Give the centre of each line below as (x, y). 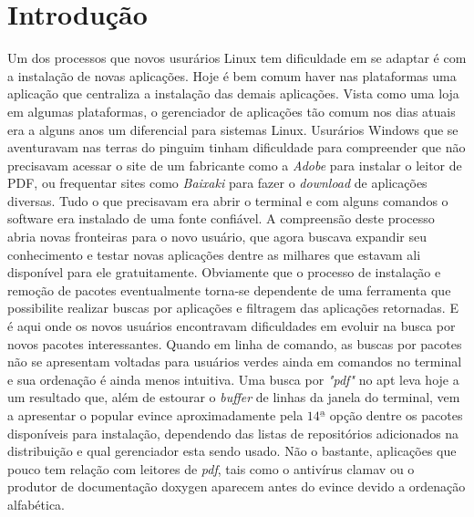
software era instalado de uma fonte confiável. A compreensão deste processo (221, 218)
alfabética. (36, 504)
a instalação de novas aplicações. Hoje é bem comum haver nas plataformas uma (232, 75)
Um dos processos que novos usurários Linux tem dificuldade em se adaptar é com (237, 58)
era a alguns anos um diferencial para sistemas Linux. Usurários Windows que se (233, 129)
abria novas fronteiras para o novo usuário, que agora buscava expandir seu (217, 237)
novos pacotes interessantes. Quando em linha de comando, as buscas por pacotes (235, 343)
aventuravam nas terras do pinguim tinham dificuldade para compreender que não (237, 147)
